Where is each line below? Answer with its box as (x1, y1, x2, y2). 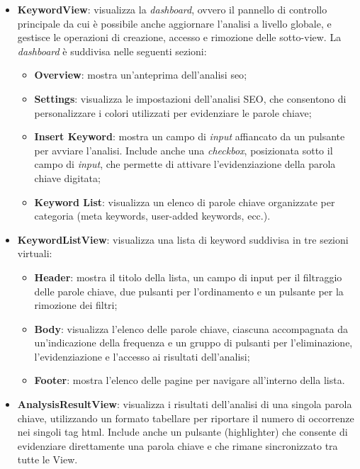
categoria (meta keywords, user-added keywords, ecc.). (34, 208, 271, 223)
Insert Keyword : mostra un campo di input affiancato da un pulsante (34, 129, 345, 144)
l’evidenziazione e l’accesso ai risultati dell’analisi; (34, 349, 250, 363)
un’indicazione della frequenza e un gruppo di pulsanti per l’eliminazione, (34, 335, 353, 350)
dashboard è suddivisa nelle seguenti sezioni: (17, 43, 207, 58)
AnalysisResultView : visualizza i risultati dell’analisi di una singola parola (17, 397, 352, 412)
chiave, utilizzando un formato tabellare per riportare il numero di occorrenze (17, 410, 354, 425)
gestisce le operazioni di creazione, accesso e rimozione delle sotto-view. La (17, 30, 342, 45)
